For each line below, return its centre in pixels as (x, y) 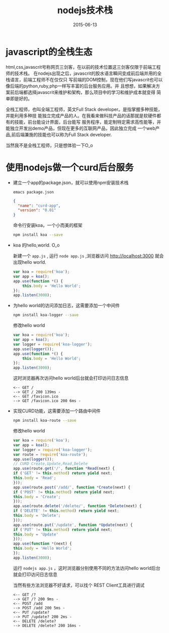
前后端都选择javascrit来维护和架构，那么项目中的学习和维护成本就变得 (82, 92)
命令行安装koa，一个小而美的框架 (48, 225)
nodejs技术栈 (85, 10)
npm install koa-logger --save (46, 315)
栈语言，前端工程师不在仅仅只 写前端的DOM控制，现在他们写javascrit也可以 (84, 79)
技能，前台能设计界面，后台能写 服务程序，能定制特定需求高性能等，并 (88, 122)
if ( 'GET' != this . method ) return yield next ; (63, 473)
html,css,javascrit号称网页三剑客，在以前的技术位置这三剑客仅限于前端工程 (83, 67)
